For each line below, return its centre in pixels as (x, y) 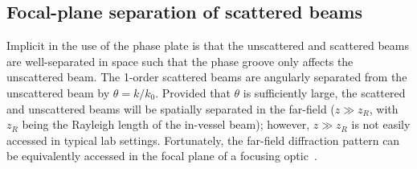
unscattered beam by (58, 92)
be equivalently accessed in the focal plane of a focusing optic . (162, 156)
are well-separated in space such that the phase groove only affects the (180, 61)
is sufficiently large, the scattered (324, 92)
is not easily (381, 124)
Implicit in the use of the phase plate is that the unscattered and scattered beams (208, 45)
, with (384, 108)
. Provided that (193, 92)
